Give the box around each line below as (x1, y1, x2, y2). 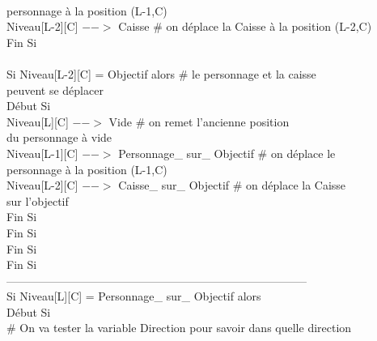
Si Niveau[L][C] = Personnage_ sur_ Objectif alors (6, 288, 261, 305)
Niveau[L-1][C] (6, 144, 78, 161)
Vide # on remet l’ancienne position (108, 113, 290, 130)
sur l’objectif (6, 192, 69, 209)
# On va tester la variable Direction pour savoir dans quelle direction (6, 319, 352, 336)
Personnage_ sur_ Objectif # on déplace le (118, 144, 336, 161)
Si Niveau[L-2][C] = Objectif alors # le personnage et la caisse (6, 65, 316, 82)
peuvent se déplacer (6, 81, 104, 98)
